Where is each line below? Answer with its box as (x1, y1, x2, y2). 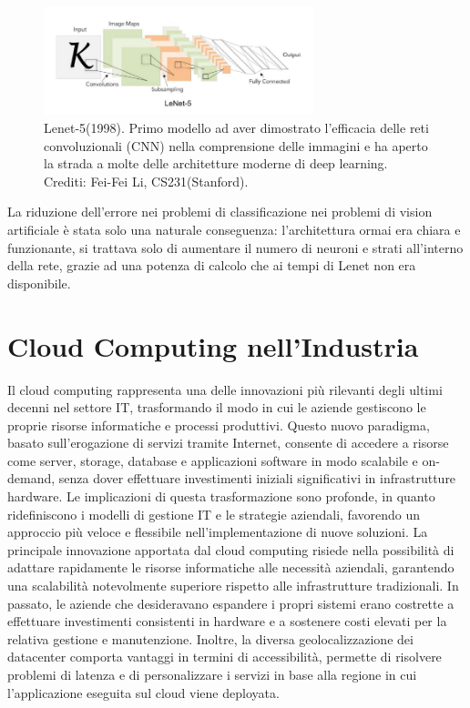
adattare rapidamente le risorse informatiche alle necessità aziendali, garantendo (7, 558, 455, 577)
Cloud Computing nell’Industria (7, 327, 419, 364)
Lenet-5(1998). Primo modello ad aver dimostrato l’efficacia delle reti (44, 118, 429, 137)
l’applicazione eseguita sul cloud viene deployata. (7, 683, 280, 702)
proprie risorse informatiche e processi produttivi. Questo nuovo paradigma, (7, 415, 430, 434)
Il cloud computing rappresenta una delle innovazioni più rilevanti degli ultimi (7, 379, 443, 399)
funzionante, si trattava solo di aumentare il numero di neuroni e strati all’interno (7, 238, 464, 257)
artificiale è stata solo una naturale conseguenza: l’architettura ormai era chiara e (7, 220, 461, 238)
